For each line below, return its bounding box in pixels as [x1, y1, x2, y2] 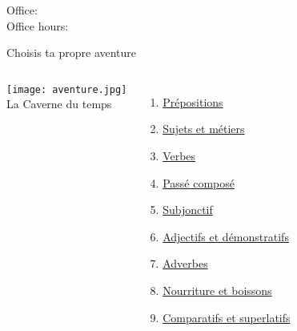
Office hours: [6, 17, 69, 34]
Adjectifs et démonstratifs [163, 228, 289, 244]
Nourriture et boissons [163, 281, 272, 298]
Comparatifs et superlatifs [163, 309, 291, 325]
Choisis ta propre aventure [6, 44, 137, 61]
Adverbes [163, 255, 208, 272]
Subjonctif [163, 201, 213, 218]
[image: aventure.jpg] [6, 83, 127, 95]
